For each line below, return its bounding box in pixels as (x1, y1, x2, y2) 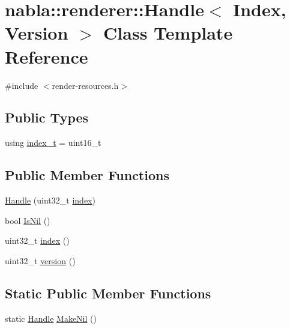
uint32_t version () (5, 254, 76, 267)
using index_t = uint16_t (5, 136, 101, 149)
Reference (5, 44, 88, 68)
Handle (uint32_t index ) (5, 194, 95, 207)
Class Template (103, 20, 233, 45)
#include (5, 79, 38, 91)
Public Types (5, 108, 89, 127)
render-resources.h (52, 79, 119, 91)
